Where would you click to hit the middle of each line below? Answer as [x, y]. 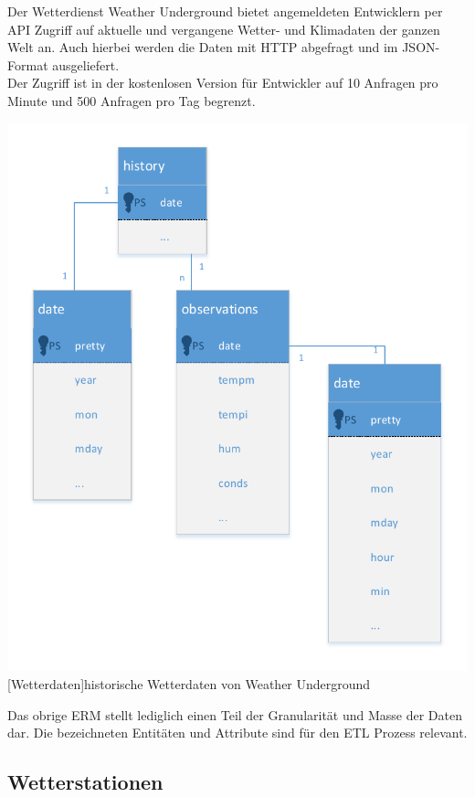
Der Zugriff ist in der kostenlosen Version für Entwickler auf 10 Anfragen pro [223, 83]
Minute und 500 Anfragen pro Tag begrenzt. [132, 100]
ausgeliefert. [86, 64]
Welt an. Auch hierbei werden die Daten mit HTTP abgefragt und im [203, 47]
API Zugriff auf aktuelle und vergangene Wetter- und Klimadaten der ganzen [224, 29]
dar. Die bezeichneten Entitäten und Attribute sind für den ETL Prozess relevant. [237, 733]
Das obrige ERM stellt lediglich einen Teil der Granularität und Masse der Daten [235, 714]
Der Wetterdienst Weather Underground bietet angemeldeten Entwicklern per [225, 11]
